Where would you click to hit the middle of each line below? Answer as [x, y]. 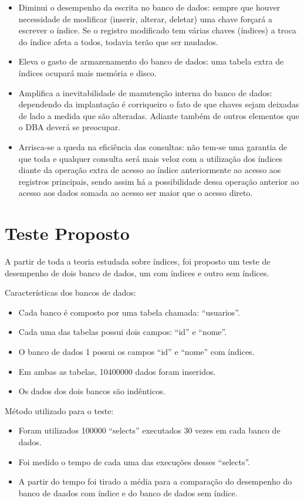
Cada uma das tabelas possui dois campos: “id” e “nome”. [123, 332]
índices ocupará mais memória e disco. [87, 72]
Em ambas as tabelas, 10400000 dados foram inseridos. [117, 371]
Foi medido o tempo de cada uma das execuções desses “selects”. [134, 461]
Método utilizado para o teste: [59, 410]
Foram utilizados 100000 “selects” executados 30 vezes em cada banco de [149, 430]
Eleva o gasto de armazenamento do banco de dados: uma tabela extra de [151, 61]
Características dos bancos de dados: [70, 292]
